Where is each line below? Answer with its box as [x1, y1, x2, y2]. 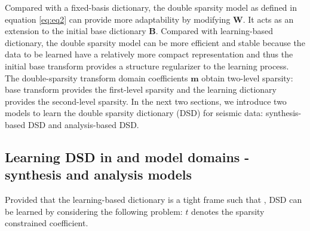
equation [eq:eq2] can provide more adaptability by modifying [5, 13, 231, 25]
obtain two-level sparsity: [201, 71, 293, 84]
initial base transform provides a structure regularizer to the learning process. [5, 59, 289, 72]
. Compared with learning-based [155, 25, 273, 37]
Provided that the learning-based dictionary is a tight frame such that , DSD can [5, 193, 302, 206]
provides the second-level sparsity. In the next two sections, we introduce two [5, 95, 287, 107]
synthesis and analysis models [5, 165, 192, 184]
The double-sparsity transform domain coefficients [5, 71, 188, 84]
